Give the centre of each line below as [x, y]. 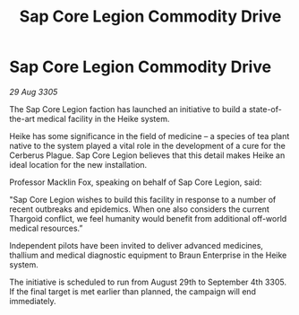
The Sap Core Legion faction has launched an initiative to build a [128, 109]
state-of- [265, 109]
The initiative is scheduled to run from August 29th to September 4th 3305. [148, 282]
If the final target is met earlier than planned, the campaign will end [133, 291]
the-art [22, 118]
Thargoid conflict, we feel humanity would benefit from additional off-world [148, 218]
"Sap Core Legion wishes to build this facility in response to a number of [143, 199]
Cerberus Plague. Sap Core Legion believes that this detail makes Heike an [147, 155]
